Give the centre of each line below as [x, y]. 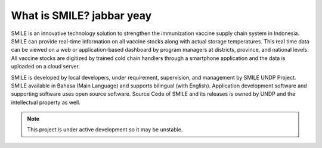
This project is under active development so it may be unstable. [105, 130]
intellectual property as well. [46, 102]
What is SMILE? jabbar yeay [81, 15]
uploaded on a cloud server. [46, 67]
